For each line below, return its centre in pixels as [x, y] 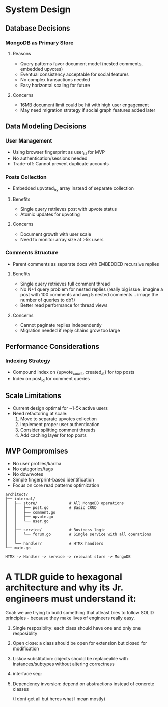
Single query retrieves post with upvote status [68, 209]
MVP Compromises [37, 451]
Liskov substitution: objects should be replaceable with [70, 658]
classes [21, 689]
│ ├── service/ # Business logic [55, 530]
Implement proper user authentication [60, 424]
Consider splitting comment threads [58, 430]
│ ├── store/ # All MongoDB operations [65, 503]
